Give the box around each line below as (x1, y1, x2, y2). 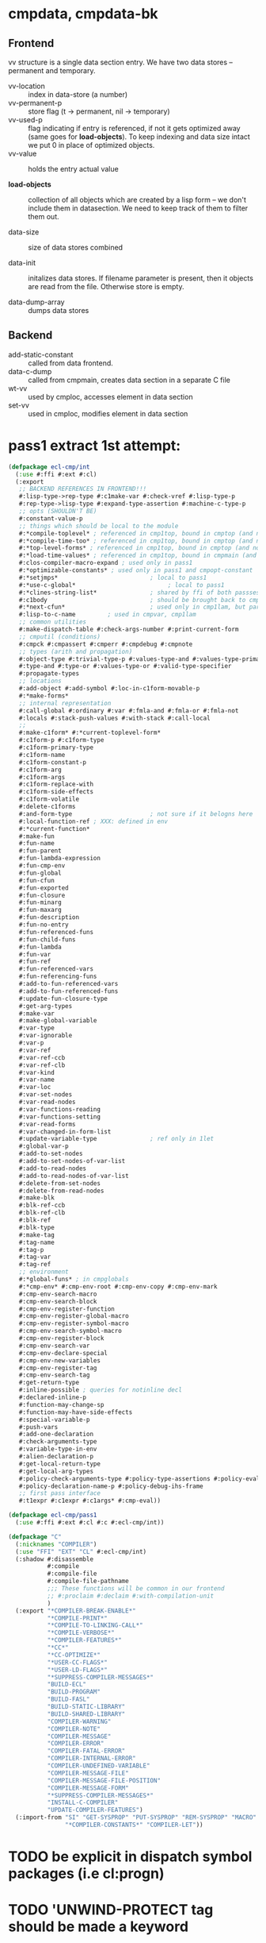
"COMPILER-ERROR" (47, 1740, 104, 1748)
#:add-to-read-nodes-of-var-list (18, 1172, 129, 1180)
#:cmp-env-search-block (18, 1297, 97, 1305)
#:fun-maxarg (18, 906, 62, 914)
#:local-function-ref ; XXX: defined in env (18, 817, 169, 825)
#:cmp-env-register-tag (18, 1364, 97, 1372)
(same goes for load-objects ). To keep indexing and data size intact (28, 132, 251, 141)
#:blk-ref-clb (18, 1209, 66, 1217)
